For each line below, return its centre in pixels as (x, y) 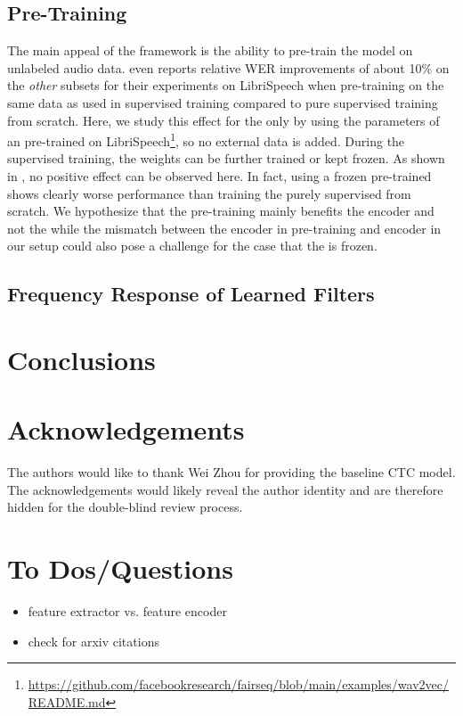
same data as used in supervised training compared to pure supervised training (223, 102)
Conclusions (81, 359)
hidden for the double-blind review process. (125, 507)
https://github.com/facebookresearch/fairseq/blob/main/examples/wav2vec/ (238, 684)
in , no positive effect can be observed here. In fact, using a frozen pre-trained (219, 176)
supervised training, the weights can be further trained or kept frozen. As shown (226, 158)
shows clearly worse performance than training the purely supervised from (209, 193)
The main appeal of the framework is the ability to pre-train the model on (210, 50)
